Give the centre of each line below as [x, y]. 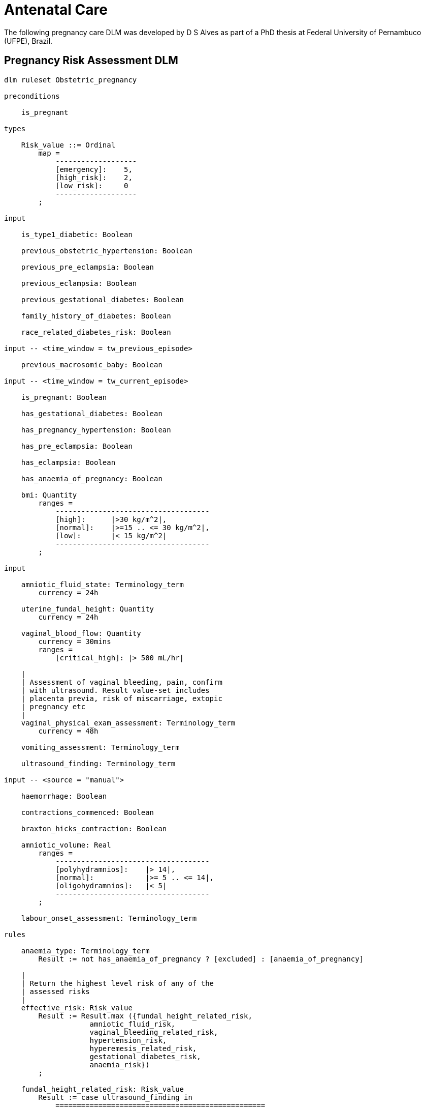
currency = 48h [68, 731]
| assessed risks [55, 991]
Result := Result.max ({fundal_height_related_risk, [145, 1016]
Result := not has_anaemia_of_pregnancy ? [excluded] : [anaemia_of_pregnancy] [201, 959]
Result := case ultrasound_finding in [115, 1097]
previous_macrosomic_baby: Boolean [92, 365]
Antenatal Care [56, 10]
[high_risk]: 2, [94, 177]
